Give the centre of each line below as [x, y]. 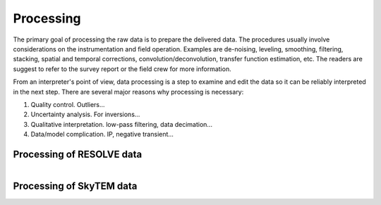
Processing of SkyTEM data [75, 186]
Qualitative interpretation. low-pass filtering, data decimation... [122, 124]
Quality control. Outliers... [68, 104]
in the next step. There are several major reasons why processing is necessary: [128, 92]
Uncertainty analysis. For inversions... [85, 114]
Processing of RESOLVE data [78, 154]
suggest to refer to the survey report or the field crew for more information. [122, 69]
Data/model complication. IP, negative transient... [102, 135]
